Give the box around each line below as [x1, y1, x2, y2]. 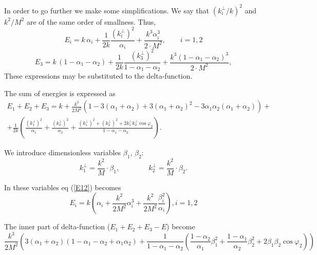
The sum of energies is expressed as [4, 87, 116, 98]
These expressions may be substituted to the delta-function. [4, 70, 193, 81]
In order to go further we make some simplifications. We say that [4, 5, 210, 15]
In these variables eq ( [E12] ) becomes [4, 181, 121, 192]
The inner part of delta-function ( [4, 221, 110, 232]
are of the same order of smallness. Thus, [26, 16, 156, 27]
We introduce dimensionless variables [4, 147, 121, 158]
